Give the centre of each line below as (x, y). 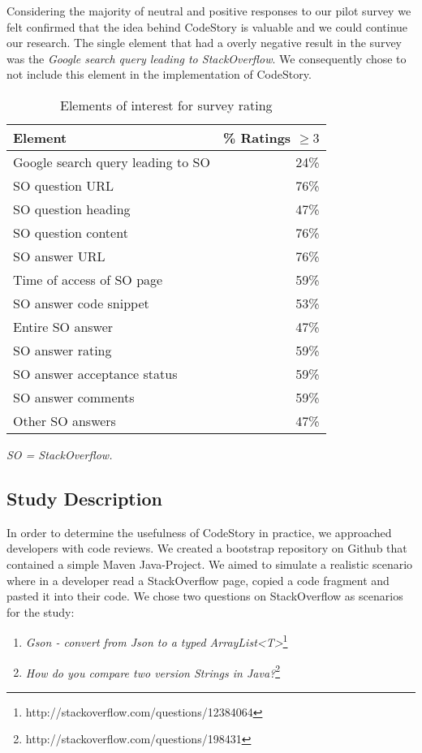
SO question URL (64, 185)
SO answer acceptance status (95, 373)
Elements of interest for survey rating (166, 105)
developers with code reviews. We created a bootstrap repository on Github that (207, 548)
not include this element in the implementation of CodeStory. (159, 74)
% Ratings (257, 137)
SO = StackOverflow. (60, 454)
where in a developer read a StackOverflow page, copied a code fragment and (198, 580)
